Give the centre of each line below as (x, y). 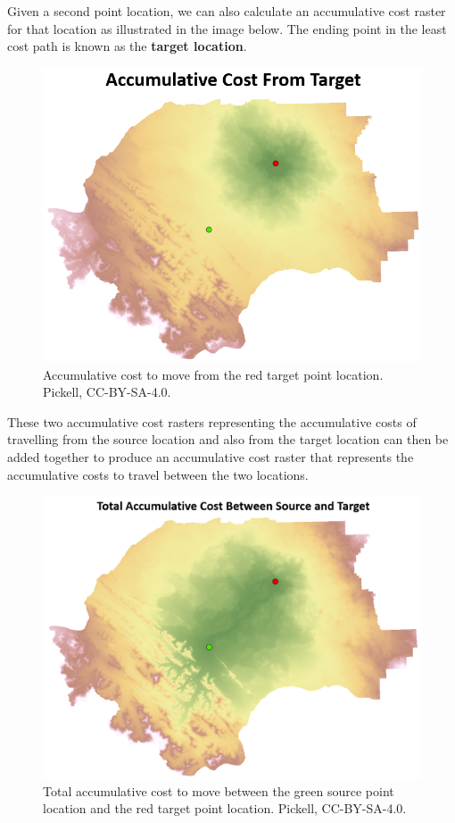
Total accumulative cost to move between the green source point (219, 790)
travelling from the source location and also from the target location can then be (228, 439)
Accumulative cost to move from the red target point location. (213, 374)
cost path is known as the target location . (127, 46)
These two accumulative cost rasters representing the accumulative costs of (212, 421)
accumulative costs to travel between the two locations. (158, 474)
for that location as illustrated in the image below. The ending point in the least (227, 28)
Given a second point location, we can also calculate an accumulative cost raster (227, 11)
